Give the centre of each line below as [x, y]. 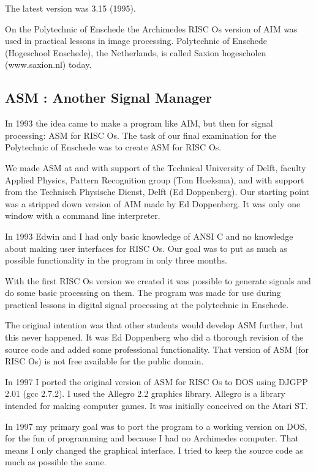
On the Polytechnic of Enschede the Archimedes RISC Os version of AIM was [151, 28]
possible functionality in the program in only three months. [116, 260]
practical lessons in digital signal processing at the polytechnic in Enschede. [147, 304]
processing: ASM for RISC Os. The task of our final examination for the [141, 135]
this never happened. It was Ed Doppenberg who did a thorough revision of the [154, 337]
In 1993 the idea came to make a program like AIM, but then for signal [139, 123]
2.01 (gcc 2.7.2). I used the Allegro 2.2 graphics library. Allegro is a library [145, 393]
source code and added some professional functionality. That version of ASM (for [157, 349]
